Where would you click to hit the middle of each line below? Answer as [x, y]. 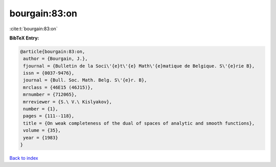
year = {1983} [41, 138]
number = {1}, [41, 109]
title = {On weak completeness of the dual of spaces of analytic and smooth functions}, [139, 123]
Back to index [24, 158]
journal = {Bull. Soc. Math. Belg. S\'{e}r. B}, [85, 80]
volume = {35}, [42, 130]
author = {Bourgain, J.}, [55, 59]
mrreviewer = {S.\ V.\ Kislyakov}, [68, 102]
